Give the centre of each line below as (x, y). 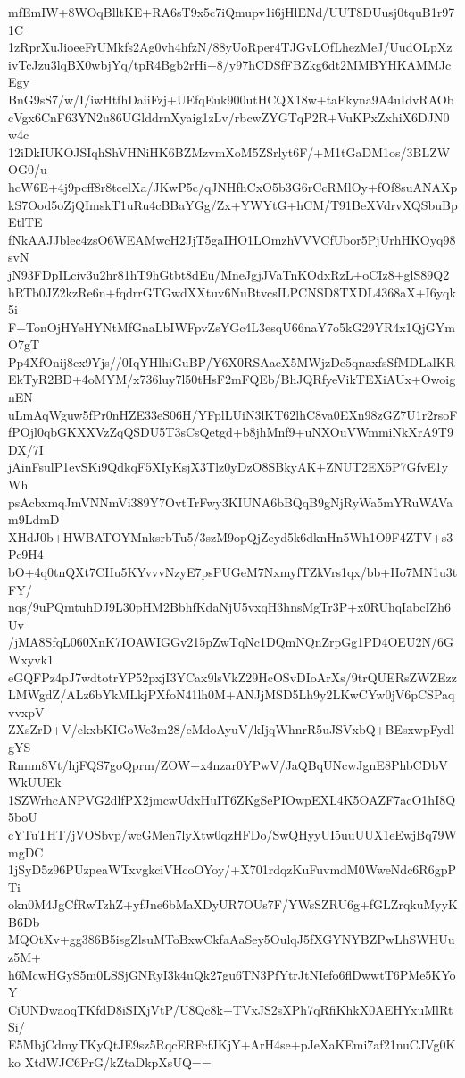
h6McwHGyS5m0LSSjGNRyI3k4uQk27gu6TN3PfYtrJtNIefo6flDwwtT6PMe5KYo (232, 974)
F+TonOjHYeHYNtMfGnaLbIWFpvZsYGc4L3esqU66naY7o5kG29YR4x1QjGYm (232, 326)
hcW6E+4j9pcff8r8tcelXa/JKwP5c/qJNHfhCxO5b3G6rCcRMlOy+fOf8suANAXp (233, 186)
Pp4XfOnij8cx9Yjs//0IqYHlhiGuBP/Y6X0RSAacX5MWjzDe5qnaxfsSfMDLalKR (232, 361)
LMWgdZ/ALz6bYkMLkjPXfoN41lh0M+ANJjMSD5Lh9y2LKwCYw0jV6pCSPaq (232, 694)
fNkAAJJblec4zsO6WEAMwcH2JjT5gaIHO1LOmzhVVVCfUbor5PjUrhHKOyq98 (232, 239)
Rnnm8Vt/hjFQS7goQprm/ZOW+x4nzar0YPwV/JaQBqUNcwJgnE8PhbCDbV (228, 764)
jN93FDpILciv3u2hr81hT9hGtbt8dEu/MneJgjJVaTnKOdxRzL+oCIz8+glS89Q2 (229, 274)
